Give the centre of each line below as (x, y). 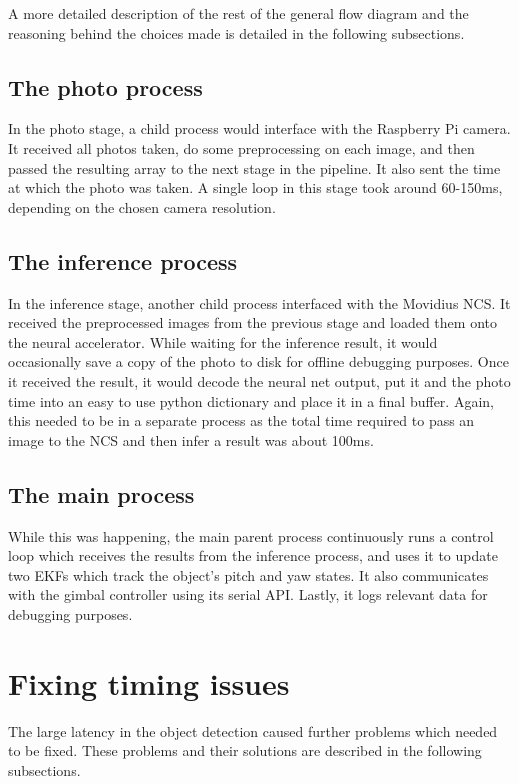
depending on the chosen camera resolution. (142, 206)
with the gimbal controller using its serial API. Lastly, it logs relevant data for (248, 594)
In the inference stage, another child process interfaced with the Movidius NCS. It (259, 302)
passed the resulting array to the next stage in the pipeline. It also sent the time (254, 167)
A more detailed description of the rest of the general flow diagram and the (238, 13)
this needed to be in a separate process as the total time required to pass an (241, 420)
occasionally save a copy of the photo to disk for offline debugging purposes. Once (258, 361)
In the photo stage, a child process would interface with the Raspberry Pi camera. (259, 128)
